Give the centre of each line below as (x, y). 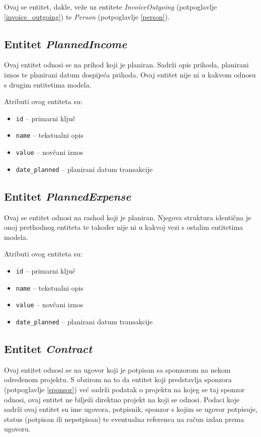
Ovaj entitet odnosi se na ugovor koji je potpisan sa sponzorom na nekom (117, 369)
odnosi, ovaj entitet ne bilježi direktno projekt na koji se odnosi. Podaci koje (122, 399)
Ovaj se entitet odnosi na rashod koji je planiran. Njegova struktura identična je (128, 217)
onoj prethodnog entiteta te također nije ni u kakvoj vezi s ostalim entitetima (124, 227)
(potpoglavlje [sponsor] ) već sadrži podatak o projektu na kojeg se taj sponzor (124, 389)
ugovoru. (17, 429)
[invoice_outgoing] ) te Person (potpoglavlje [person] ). (87, 16)
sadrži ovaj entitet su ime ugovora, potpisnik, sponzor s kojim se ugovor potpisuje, (131, 409)
